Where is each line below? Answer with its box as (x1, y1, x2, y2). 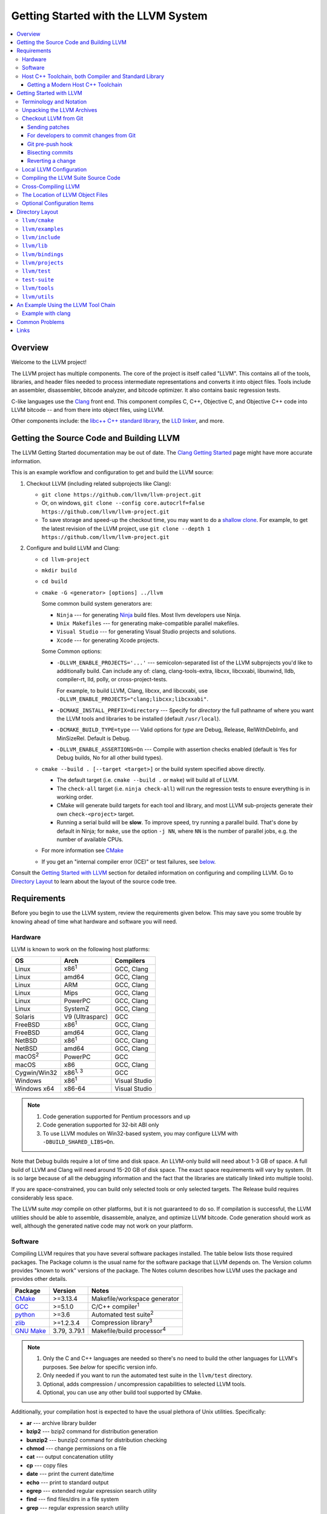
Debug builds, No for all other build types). (56, 754, 163, 761)
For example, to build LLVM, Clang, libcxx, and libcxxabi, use (56, 687, 208, 694)
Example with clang (22, 309, 71, 317)
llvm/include (22, 234, 61, 240)
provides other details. (11, 1275, 68, 1283)
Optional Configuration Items (22, 200, 94, 207)
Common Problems (16, 318, 65, 325)
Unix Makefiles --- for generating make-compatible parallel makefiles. (56, 620, 239, 627)
